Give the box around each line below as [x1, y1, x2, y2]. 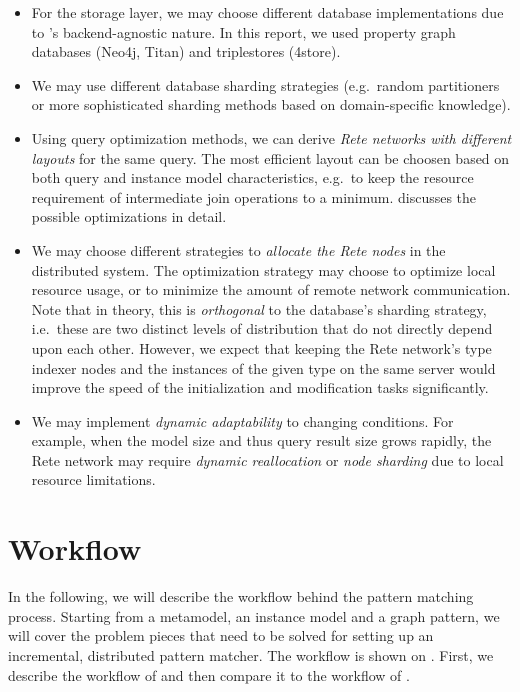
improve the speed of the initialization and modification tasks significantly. [31, 377, 489, 398]
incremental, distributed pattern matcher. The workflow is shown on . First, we [8, 644, 494, 665]
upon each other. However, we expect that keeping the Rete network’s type [31, 337, 492, 358]
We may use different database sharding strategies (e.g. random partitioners [31, 74, 500, 95]
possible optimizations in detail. [31, 206, 227, 227]
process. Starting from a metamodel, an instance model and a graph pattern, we [8, 605, 500, 626]
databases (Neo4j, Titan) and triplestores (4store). [31, 41, 341, 62]
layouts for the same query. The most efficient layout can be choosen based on [31, 147, 510, 168]
